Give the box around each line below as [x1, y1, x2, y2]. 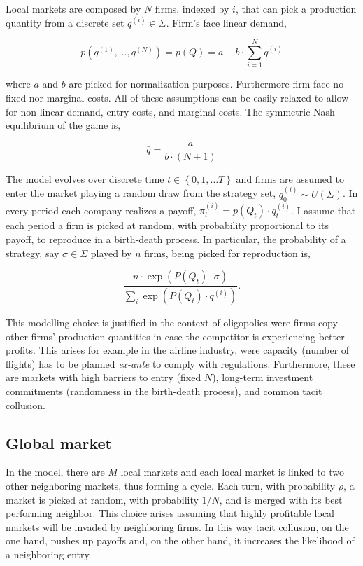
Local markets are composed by [6, 1, 141, 15]
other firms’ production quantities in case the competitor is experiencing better [6, 329, 345, 343]
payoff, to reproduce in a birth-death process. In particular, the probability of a [6, 231, 346, 246]
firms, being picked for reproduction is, [144, 245, 311, 260]
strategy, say [6, 245, 59, 260]
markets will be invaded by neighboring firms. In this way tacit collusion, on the [6, 519, 349, 534]
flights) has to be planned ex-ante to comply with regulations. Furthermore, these [6, 356, 355, 371]
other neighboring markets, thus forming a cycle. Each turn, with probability [6, 478, 336, 492]
